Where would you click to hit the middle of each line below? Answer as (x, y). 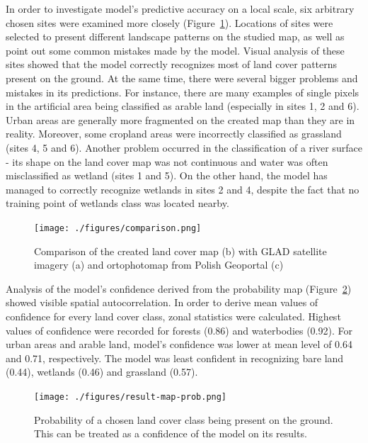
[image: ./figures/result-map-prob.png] (131, 397)
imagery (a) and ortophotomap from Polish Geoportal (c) (159, 265)
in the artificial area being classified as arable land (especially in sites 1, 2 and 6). (183, 106)
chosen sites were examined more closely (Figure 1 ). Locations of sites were (169, 22)
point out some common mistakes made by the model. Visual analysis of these (175, 50)
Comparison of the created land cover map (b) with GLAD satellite (180, 251)
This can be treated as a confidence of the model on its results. (171, 433)
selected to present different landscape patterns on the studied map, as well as (175, 37)
